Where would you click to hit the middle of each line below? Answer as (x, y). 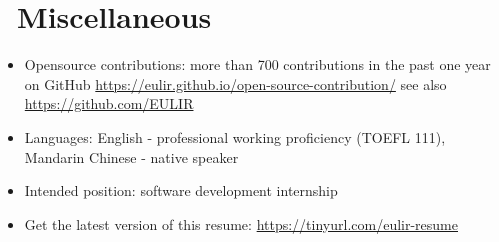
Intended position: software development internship (181, 190)
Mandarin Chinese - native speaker (131, 156)
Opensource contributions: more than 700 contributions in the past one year (257, 64)
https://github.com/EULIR (109, 103)
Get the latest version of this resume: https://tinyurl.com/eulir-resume (241, 223)
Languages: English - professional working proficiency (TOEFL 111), (235, 136)
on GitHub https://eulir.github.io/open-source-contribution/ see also (235, 83)
